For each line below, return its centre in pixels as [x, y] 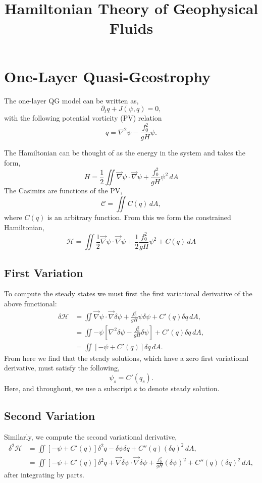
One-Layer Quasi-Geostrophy [108, 76]
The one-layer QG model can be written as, [71, 100]
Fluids [131, 28]
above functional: [31, 303]
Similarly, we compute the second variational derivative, [91, 436]
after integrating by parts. [44, 474]
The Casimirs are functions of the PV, [63, 191]
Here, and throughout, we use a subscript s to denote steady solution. [112, 388]
